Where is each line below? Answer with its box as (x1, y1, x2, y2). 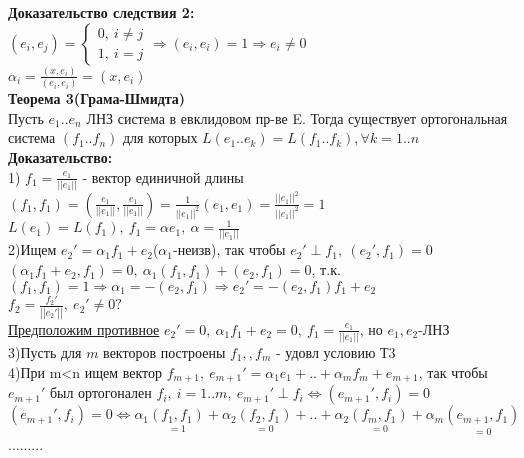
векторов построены (103, 342, 226, 363)
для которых (122, 127, 198, 148)
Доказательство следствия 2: (8, 2, 195, 22)
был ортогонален (49, 382, 152, 403)
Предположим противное (8, 318, 160, 339)
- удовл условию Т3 (275, 342, 396, 363)
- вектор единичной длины (82, 166, 244, 187)
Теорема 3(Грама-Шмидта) (8, 88, 186, 109)
